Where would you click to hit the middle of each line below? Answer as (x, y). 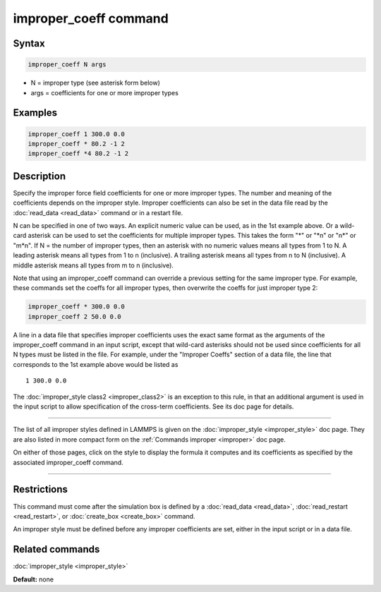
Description (40, 176)
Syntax (29, 43)
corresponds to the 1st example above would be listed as (96, 364)
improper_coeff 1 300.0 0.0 (76, 134)
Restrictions (41, 489)
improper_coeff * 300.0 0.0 (76, 307)
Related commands (56, 549)
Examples (35, 113)
